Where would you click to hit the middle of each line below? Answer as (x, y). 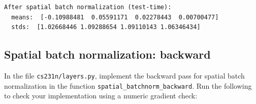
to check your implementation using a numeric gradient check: (101, 96)
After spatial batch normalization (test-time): (88, 7)
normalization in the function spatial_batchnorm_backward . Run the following (128, 85)
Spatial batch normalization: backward (107, 54)
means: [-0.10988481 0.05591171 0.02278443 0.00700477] (115, 17)
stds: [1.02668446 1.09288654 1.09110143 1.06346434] (106, 27)
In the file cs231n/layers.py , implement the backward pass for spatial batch (124, 75)
